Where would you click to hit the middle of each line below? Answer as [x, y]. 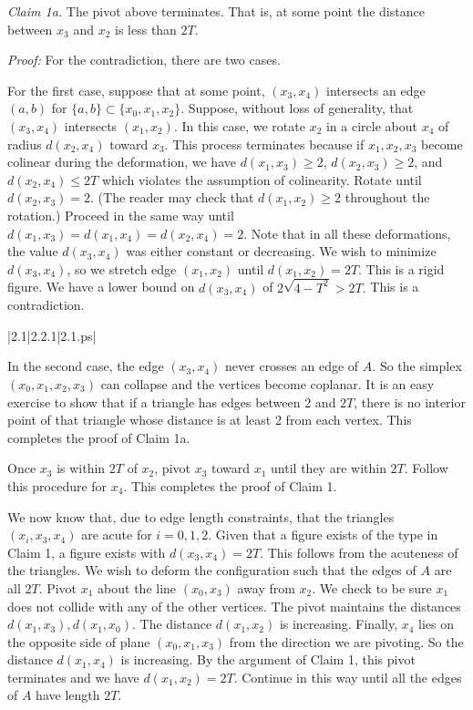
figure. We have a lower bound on [101, 287]
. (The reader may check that [172, 197]
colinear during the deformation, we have [122, 162]
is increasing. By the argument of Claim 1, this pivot [268, 659]
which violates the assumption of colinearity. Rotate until [262, 179]
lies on [437, 624]
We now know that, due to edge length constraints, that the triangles [201, 516]
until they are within [329, 468]
